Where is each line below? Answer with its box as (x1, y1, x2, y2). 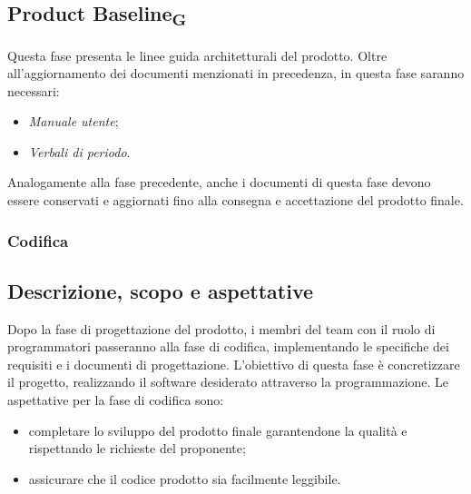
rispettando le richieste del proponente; (28, 439, 246, 458)
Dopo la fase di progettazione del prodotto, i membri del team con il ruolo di (7, 319, 436, 338)
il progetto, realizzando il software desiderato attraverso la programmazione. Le (7, 372, 449, 391)
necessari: (7, 81, 60, 100)
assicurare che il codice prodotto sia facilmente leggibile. (28, 469, 341, 488)
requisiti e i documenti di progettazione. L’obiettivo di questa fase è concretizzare (7, 354, 460, 373)
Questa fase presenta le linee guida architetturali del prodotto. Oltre (7, 45, 388, 64)
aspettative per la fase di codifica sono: (7, 390, 224, 410)
